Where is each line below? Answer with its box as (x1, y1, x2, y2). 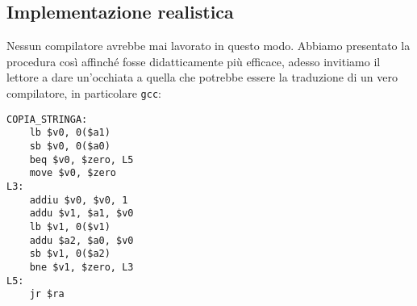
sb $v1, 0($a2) (29, 248, 111, 260)
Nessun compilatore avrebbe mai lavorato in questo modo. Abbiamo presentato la (6, 37, 411, 54)
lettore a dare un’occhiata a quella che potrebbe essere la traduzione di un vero (6, 69, 398, 86)
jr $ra (29, 288, 65, 300)
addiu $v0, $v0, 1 (29, 194, 128, 206)
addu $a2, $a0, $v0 (29, 234, 134, 246)
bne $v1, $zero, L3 (29, 261, 134, 273)
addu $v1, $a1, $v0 (29, 207, 134, 220)
